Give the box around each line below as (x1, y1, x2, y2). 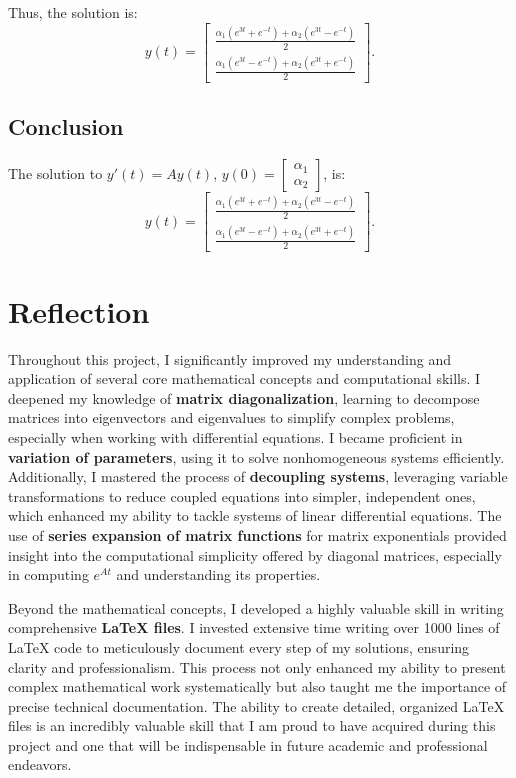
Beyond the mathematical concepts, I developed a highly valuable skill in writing (8, 597, 504, 618)
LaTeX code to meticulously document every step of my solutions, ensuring (8, 636, 470, 657)
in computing (8, 564, 89, 585)
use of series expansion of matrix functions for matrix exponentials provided (8, 524, 507, 545)
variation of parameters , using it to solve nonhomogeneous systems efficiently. (8, 446, 505, 467)
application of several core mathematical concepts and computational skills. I (8, 368, 481, 389)
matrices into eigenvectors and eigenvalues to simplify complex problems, (8, 407, 455, 428)
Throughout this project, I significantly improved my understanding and (8, 348, 452, 369)
